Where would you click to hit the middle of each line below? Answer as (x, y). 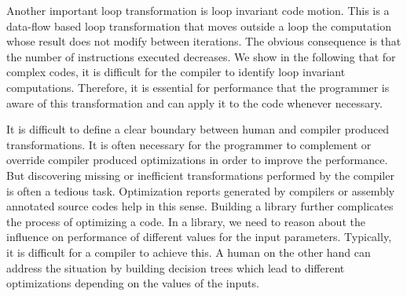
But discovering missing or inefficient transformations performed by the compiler (200, 175)
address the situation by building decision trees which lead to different (176, 267)
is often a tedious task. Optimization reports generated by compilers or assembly (201, 190)
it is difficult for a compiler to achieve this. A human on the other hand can (189, 252)
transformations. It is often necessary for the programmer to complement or (189, 144)
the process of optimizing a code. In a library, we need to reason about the (186, 221)
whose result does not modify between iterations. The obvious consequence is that (204, 41)
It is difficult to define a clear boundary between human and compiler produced (198, 129)
